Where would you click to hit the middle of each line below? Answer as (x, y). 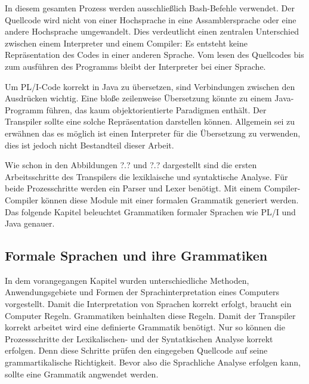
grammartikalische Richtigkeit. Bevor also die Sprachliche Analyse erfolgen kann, (153, 362)
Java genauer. (30, 223)
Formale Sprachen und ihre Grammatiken (136, 256)
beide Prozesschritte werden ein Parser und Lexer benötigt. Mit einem (133, 188)
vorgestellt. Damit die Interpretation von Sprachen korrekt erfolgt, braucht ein (148, 304)
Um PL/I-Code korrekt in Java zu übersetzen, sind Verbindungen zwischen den (150, 86)
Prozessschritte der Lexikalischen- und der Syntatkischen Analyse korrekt (139, 338)
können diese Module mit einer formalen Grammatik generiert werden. (170, 199)
